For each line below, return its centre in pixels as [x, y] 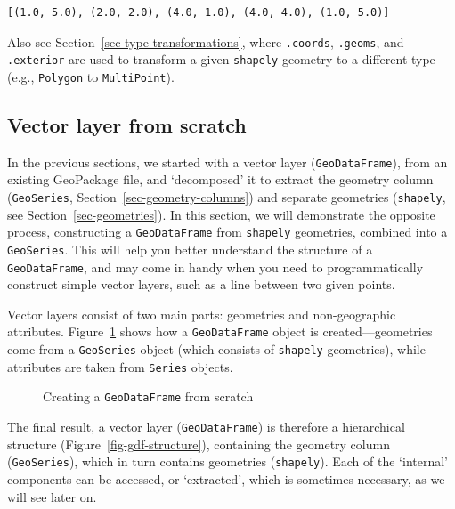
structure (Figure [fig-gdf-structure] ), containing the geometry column [199, 444]
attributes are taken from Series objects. [120, 366]
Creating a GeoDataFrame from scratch [148, 396]
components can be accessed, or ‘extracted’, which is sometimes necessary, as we [226, 478]
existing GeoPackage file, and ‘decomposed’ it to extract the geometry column [220, 179]
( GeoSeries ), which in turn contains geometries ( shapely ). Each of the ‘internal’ [228, 461]
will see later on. [52, 496]
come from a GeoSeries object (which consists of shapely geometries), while [216, 349]
